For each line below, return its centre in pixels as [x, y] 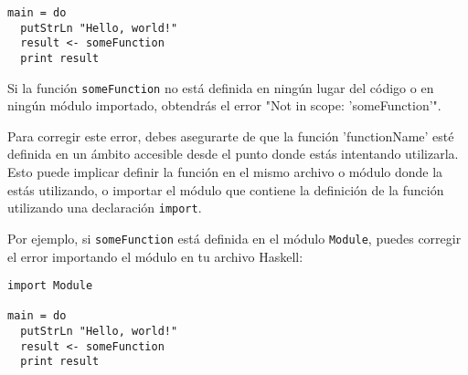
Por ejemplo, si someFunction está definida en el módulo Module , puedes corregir [234, 238]
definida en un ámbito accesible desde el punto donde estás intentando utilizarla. [233, 154]
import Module [50, 286]
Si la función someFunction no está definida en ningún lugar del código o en [221, 87]
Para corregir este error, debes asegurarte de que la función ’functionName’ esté [231, 135]
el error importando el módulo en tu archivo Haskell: [155, 256]
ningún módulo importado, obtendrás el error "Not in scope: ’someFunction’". [224, 105]
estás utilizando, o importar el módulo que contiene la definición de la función [226, 189]
